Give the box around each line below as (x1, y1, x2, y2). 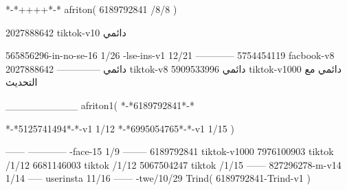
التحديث (5, 75, 38, 89)
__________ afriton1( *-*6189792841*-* (5, 97, 194, 112)
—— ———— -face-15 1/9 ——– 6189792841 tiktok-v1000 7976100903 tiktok (5, 144, 334, 158)
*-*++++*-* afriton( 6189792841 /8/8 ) (5, 2, 177, 16)
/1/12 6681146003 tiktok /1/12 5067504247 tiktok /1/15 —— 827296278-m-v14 (5, 157, 342, 171)
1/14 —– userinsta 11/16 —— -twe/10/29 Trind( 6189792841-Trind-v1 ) (5, 171, 311, 185)
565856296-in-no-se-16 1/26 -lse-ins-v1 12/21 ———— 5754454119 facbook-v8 (5, 48, 335, 62)
